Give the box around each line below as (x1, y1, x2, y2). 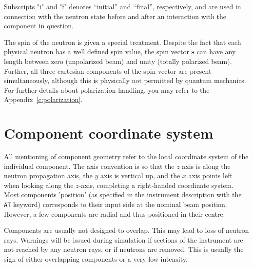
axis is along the (182, 161, 231, 171)
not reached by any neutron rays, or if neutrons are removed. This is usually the (4, 244, 244, 254)
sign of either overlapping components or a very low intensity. (4, 254, 188, 264)
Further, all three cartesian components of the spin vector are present (4, 65, 212, 76)
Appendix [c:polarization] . (4, 94, 83, 104)
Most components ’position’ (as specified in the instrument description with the (4, 189, 242, 200)
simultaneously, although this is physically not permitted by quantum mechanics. (4, 75, 246, 85)
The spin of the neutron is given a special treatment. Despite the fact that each (4, 37, 241, 47)
